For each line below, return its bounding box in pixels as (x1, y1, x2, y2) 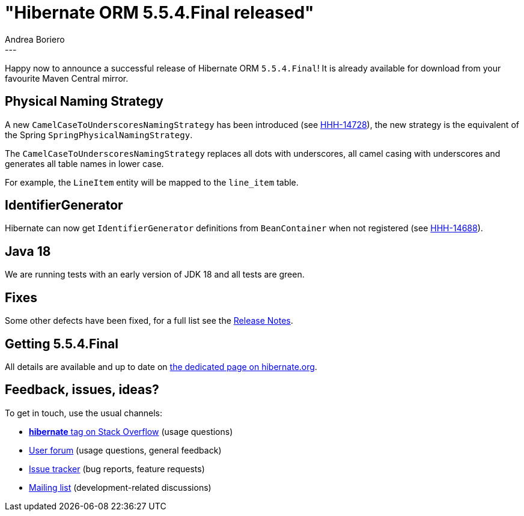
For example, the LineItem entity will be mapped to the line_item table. (5, 177, 299, 187)
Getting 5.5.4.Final (5, 336, 118, 351)
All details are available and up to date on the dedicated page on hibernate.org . (5, 361, 317, 372)
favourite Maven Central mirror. (5, 73, 129, 83)
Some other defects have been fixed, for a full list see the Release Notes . (5, 315, 293, 326)
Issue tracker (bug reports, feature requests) (29, 463, 205, 474)
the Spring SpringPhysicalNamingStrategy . (5, 129, 193, 140)
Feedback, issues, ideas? (5, 382, 159, 398)
